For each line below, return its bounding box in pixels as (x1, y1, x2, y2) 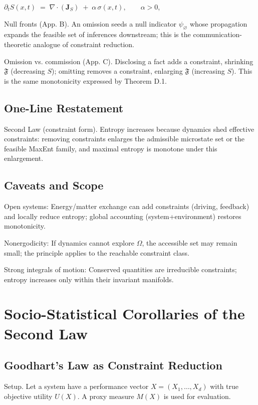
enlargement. (4, 153, 44, 163)
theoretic (4, 39, 31, 49)
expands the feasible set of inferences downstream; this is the (4, 29, 191, 40)
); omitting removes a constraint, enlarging (52, 66, 183, 76)
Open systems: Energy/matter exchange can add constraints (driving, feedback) (4, 201, 249, 212)
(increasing (191, 66, 225, 76)
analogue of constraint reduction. (33, 39, 134, 49)
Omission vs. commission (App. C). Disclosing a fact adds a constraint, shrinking (4, 56, 253, 66)
